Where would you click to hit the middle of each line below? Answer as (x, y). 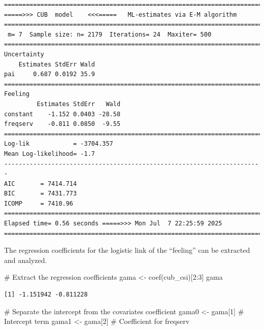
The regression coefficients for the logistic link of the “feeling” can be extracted (127, 250)
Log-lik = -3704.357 (59, 144)
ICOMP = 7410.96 (39, 203)
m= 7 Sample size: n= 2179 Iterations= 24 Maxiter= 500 (110, 34)
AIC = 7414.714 (41, 184)
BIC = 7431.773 (41, 194)
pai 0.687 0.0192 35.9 (49, 74)
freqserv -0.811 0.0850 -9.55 (62, 124)
